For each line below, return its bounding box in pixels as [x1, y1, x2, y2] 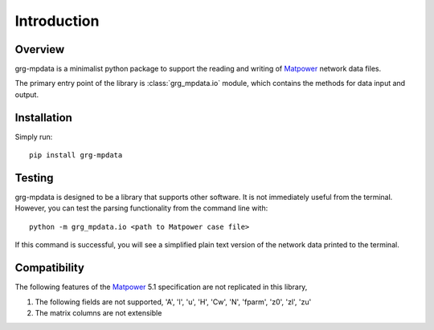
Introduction [14, 12, 100, 30]
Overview [14, 43, 65, 56]
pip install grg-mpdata [29, 151, 123, 160]
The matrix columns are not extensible [35, 308, 162, 317]
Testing [14, 171, 54, 185]
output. [14, 89, 39, 100]
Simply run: [14, 132, 53, 141]
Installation [14, 111, 72, 124]
